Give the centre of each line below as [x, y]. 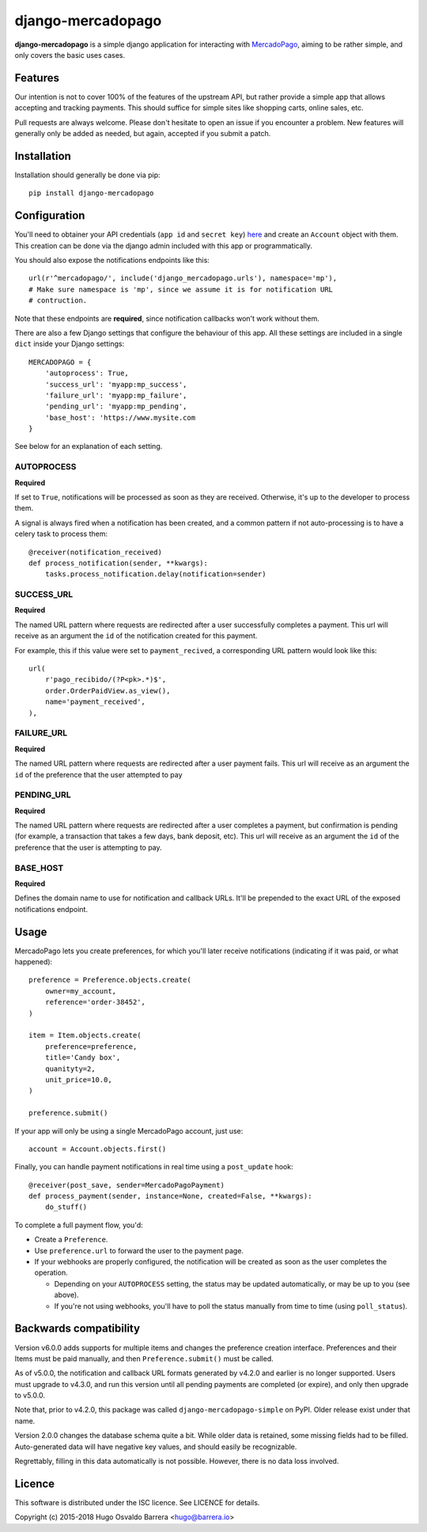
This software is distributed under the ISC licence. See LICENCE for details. [137, 1502]
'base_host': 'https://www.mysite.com [120, 417]
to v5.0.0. [30, 1395]
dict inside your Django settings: [70, 344]
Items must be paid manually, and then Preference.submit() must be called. [144, 1359]
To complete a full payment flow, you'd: [79, 1225]
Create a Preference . [71, 1240]
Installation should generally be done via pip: [87, 175]
